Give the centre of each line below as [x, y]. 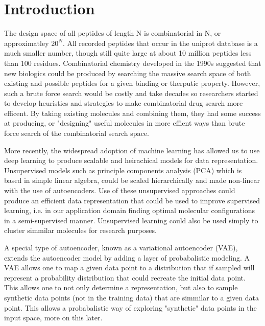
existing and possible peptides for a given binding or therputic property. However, [132, 83]
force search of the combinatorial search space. [77, 133]
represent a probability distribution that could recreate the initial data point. [125, 277]
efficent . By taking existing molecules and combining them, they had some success [132, 113]
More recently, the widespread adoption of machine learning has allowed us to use [132, 150]
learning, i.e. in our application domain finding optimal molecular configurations [130, 210]
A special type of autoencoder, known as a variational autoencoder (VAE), [121, 247]
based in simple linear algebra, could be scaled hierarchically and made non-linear [132, 180]
